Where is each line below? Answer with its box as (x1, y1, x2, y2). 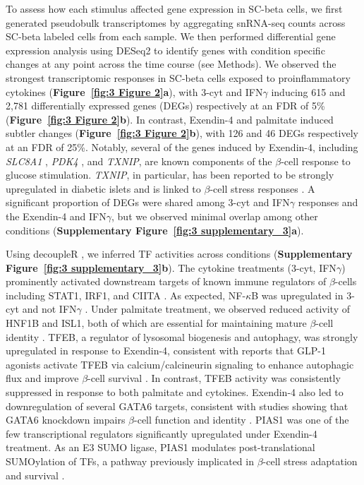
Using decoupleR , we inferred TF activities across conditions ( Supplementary (6, 246, 353, 261)
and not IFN (22, 301, 77, 316)
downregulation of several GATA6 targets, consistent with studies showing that (6, 398, 348, 413)
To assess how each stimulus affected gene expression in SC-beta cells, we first (6, 1, 343, 16)
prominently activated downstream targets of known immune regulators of (6, 274, 327, 289)
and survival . (6, 467, 65, 482)
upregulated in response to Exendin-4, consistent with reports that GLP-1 (6, 343, 326, 358)
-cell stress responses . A (210, 181, 315, 196)
